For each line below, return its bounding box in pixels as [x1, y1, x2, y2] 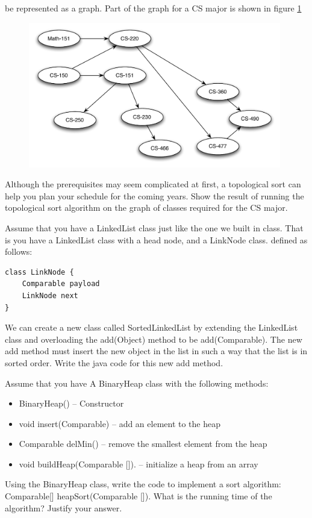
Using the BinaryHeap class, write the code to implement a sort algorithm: [5, 478, 281, 490]
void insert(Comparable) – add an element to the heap [19, 417, 221, 429]
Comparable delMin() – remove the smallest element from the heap [19, 437, 267, 450]
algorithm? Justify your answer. [5, 501, 122, 514]
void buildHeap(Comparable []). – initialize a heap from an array [19, 457, 258, 470]
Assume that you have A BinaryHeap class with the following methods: [5, 376, 269, 389]
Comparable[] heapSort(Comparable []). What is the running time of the [5, 490, 272, 502]
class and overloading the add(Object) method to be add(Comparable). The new [5, 332, 302, 345]
